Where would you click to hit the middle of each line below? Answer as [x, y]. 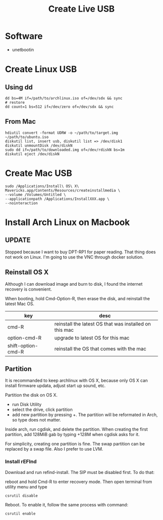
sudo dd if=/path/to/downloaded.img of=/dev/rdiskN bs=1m [65, 150]
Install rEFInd [21, 462]
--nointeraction [21, 203]
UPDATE [18, 240]
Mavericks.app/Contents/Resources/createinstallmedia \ [63, 190]
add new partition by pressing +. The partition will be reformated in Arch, [85, 415]
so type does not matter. [37, 420]
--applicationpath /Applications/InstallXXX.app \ [57, 199]
